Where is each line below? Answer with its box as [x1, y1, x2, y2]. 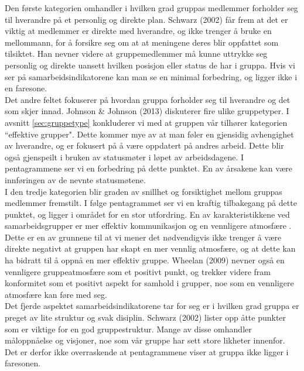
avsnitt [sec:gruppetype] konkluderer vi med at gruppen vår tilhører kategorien [5, 116, 288, 128]
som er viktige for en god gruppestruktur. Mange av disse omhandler [5, 322, 252, 335]
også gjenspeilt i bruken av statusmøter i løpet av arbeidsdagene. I [5, 150, 244, 163]
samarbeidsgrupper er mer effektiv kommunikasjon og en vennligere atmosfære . [5, 219, 292, 232]
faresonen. [5, 357, 41, 369]
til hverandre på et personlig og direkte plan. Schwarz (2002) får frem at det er [5, 13, 288, 25]
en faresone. [5, 82, 47, 94]
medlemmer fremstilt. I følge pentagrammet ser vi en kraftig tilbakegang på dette [5, 197, 297, 209]
